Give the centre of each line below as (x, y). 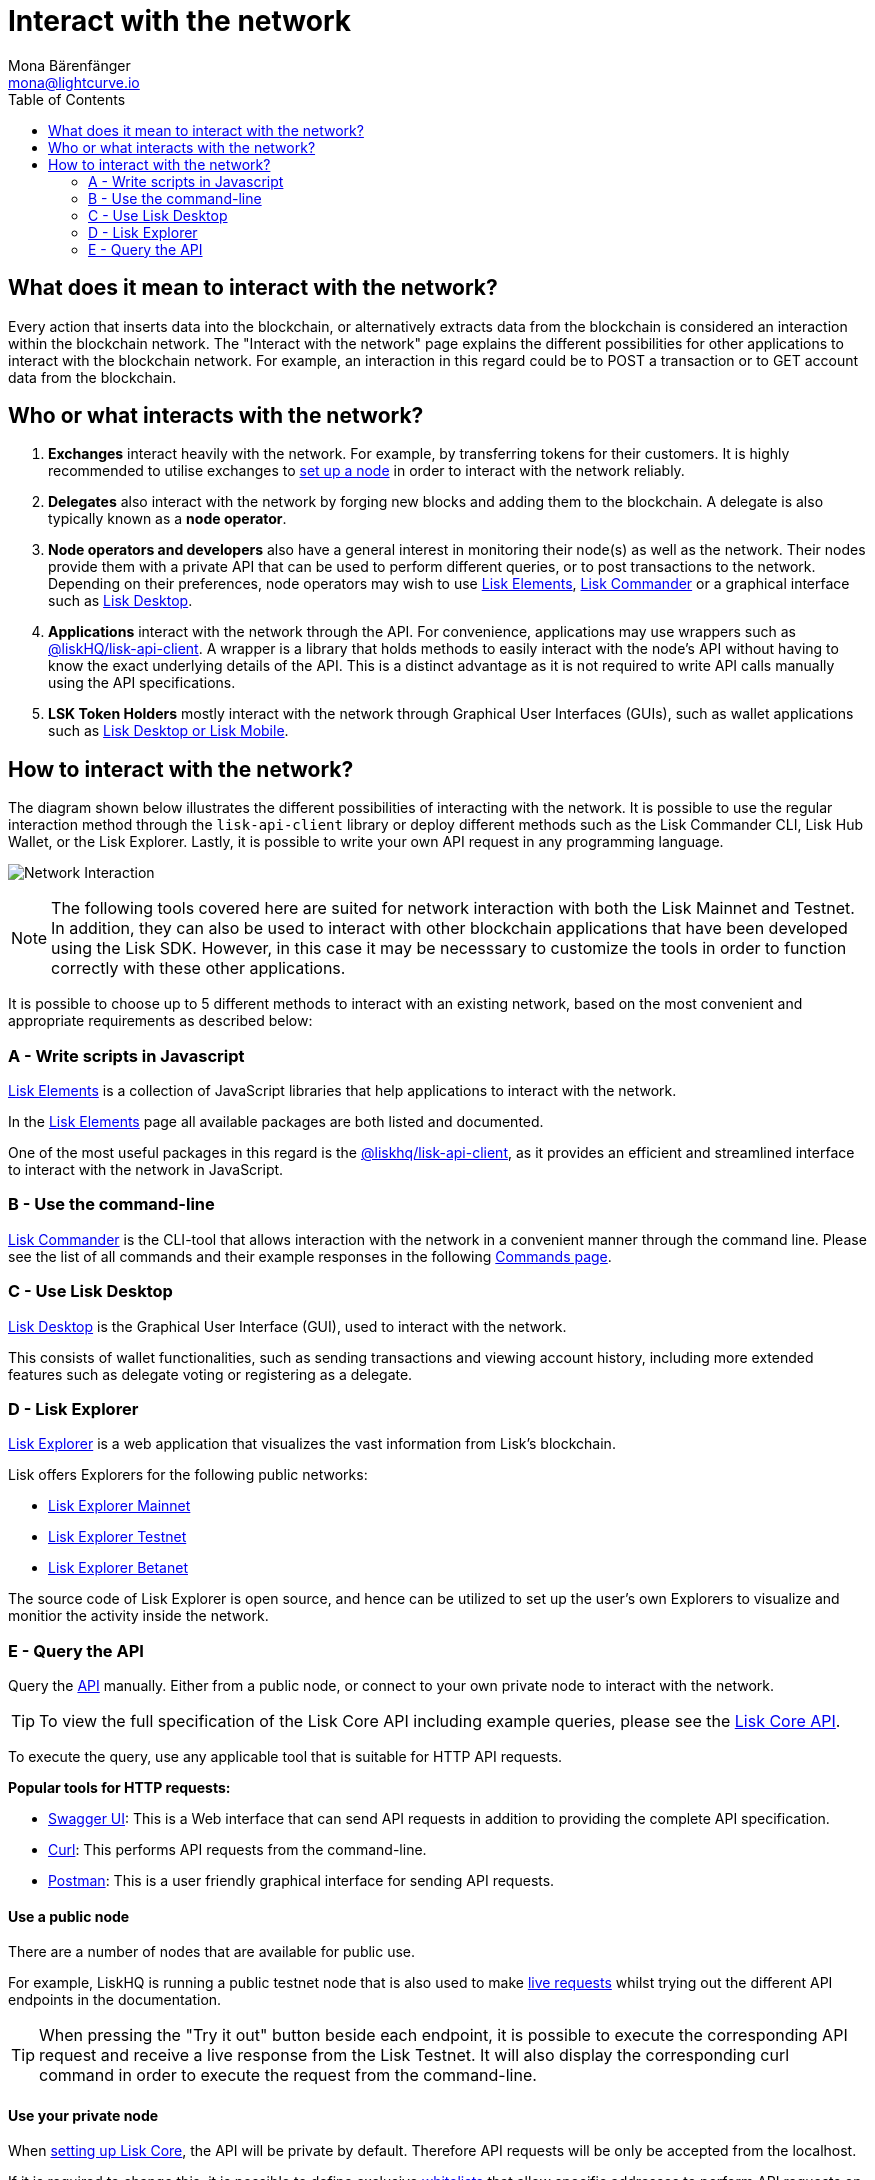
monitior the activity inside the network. (138, 1616)
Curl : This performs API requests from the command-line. (237, 1850)
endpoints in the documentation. (115, 2000)
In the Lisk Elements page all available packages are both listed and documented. (276, 1122)
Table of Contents (67, 99)
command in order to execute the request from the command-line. (288, 2075)
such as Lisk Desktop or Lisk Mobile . (168, 731)
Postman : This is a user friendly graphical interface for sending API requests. (301, 1881)
